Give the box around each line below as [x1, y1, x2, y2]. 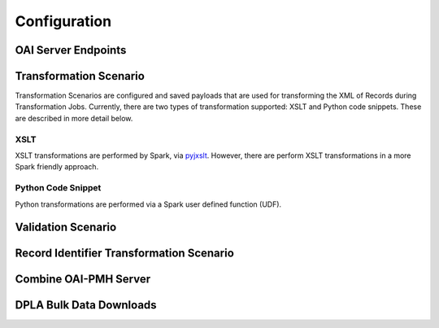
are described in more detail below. [15, 113, 133, 123]
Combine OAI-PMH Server [15, 273, 151, 286]
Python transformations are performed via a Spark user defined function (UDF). [15, 199, 282, 209]
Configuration [15, 12, 112, 30]
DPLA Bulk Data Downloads [15, 298, 158, 313]
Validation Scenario [15, 221, 117, 234]
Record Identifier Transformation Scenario [15, 247, 235, 260]
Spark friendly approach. [15, 162, 99, 172]
